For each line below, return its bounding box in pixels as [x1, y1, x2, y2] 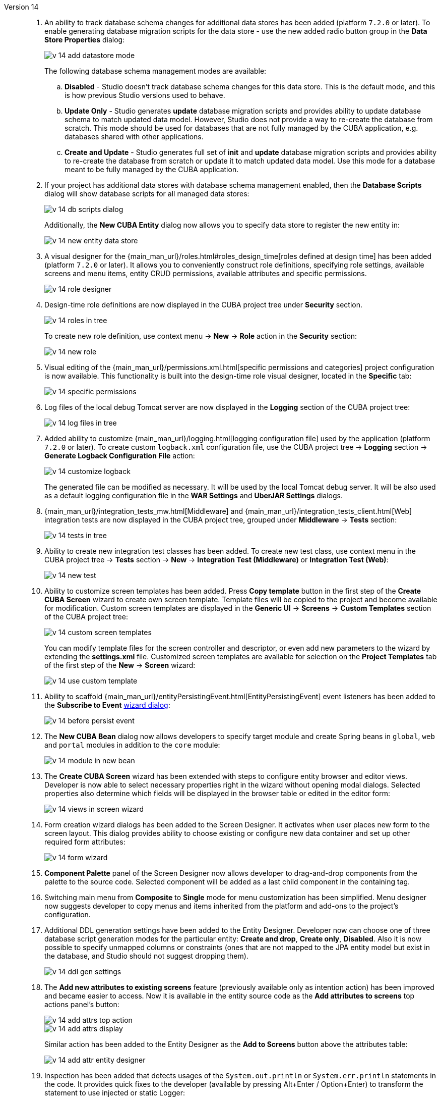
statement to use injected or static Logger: [44, 1088, 185, 1097]
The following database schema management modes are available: [44, 67, 267, 75]
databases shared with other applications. [65, 132, 204, 141]
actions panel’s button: [44, 1000, 119, 1009]
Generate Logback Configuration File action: [44, 451, 195, 460]
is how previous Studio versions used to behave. [65, 91, 225, 99]
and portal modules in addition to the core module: [44, 741, 220, 749]
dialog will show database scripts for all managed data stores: [44, 189, 249, 198]
